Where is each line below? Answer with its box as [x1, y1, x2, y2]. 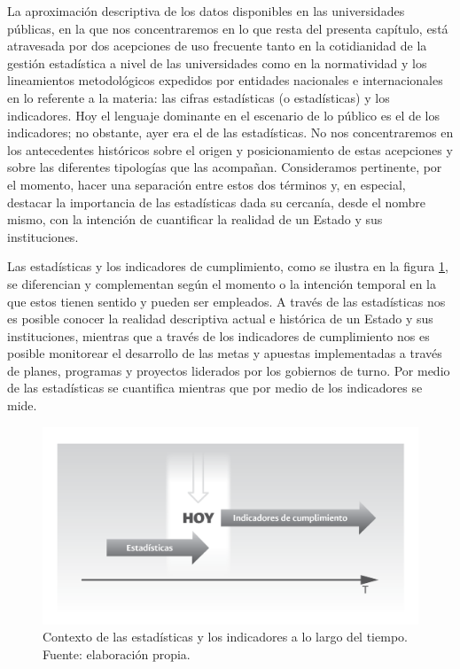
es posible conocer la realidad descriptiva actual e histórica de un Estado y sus [7, 309, 433, 328]
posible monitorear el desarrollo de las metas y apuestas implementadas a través [7, 344, 442, 362]
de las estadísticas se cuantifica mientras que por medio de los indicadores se [7, 378, 423, 397]
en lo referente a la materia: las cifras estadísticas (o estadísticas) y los [7, 88, 390, 106]
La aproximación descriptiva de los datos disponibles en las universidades [7, 2, 405, 19]
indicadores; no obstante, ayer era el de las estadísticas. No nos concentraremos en [7, 123, 454, 142]
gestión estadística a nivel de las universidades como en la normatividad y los [7, 53, 427, 72]
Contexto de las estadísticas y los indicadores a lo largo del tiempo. [43, 627, 408, 646]
